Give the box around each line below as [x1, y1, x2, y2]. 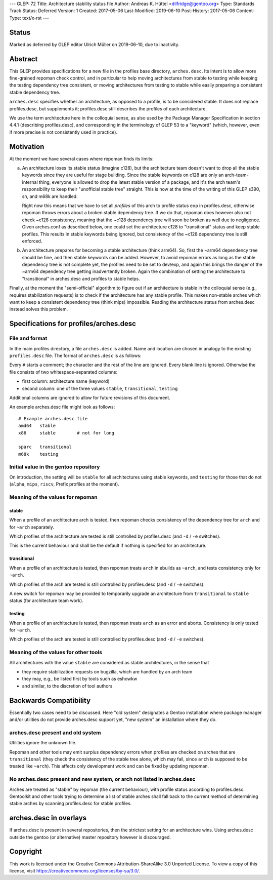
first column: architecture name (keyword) [22, 378, 110, 384]
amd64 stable [18, 423, 56, 429]
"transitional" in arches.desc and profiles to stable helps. [22, 275, 140, 282]
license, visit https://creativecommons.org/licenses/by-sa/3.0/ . [9, 867, 140, 873]
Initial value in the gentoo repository [9, 463, 100, 470]
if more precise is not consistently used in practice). [9, 129, 118, 135]
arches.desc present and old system [9, 729, 101, 736]
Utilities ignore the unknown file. [9, 740, 77, 746]
